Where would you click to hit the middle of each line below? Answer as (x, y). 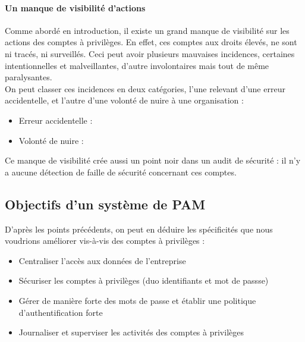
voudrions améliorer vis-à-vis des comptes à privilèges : (105, 241)
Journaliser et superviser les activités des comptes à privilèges (131, 332)
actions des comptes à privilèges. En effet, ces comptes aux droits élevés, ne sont (151, 42)
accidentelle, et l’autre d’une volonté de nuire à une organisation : (124, 100)
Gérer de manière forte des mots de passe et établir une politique (137, 300)
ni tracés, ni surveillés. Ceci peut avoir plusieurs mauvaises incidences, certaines (150, 53)
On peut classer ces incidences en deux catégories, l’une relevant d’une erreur (145, 88)
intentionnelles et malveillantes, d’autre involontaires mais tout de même (137, 65)
